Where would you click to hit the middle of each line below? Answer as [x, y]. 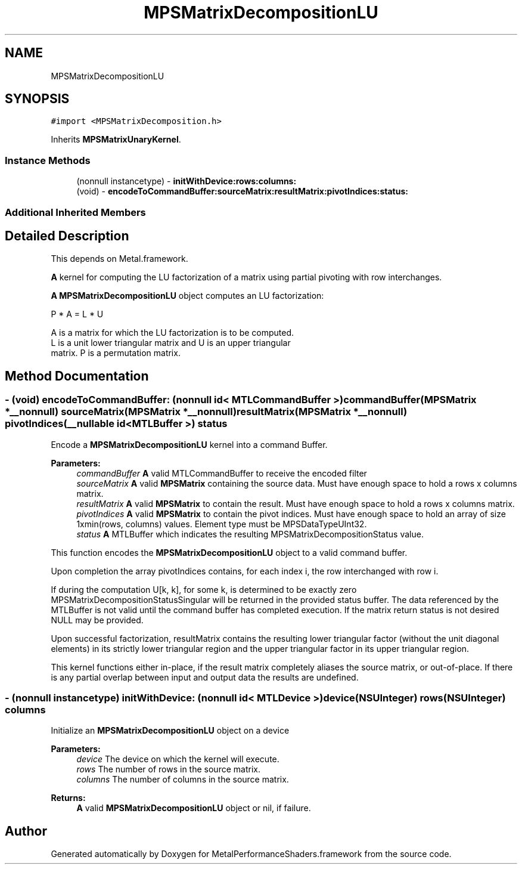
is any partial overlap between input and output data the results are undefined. [205, 677]
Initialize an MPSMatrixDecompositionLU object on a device [170, 731]
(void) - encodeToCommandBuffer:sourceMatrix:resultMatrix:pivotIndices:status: [242, 191]
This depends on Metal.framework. [119, 259]
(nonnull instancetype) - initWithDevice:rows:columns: [187, 181]
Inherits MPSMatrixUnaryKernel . [116, 140]
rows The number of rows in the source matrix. [168, 769]
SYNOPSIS [37, 99]
